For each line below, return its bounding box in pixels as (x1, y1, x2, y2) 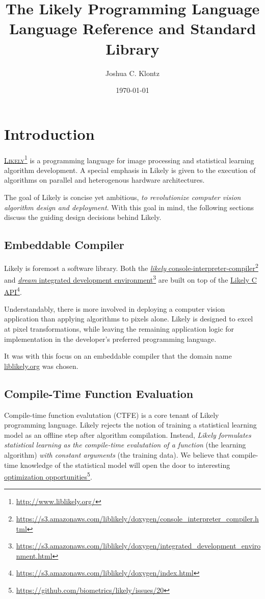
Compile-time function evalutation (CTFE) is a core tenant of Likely (4, 409, 219, 420)
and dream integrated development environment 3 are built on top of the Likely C (4, 273, 257, 285)
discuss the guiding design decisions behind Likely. (4, 212, 162, 222)
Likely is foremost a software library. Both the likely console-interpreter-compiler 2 (4, 261, 258, 273)
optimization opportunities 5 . (4, 470, 92, 482)
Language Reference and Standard (9, 18, 256, 39)
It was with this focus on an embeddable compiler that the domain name (4, 351, 232, 361)
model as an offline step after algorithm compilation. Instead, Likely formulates (4, 429, 251, 440)
